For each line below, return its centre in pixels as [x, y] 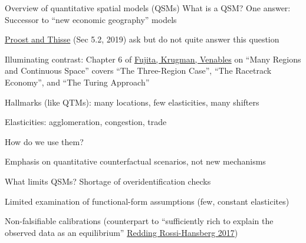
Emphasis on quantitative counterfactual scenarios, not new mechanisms [135, 161]
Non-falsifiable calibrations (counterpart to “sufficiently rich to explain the [139, 221]
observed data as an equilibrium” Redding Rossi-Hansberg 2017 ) [121, 232]
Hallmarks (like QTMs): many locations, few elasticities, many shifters [132, 102]
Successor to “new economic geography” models [91, 19]
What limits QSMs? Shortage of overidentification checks [108, 181]
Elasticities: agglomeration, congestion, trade [86, 122]
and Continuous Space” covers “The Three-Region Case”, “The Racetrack [138, 70]
